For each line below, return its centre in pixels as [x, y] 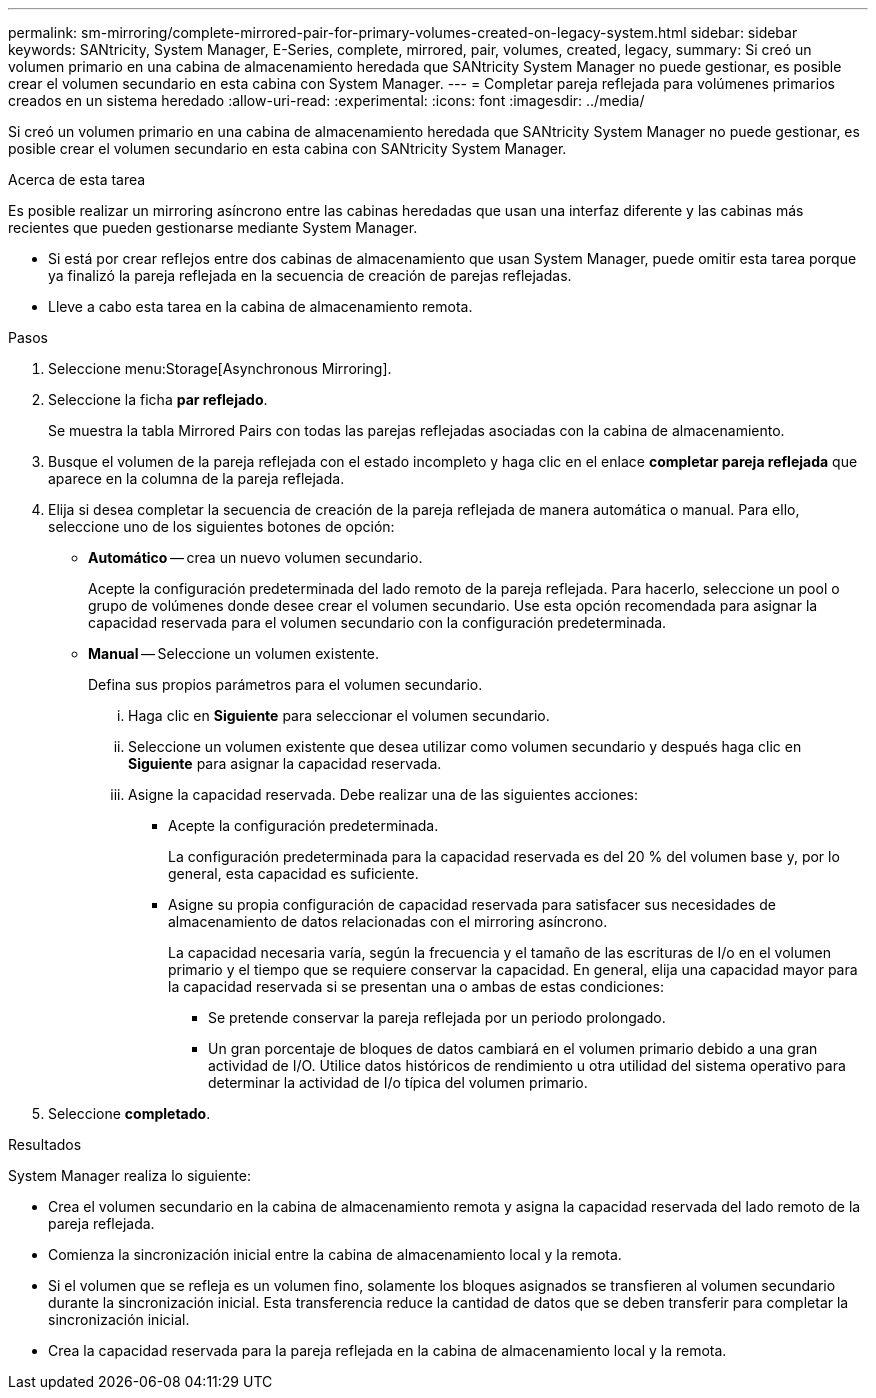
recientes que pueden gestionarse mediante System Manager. [213, 227]
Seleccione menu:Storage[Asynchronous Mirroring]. [220, 368]
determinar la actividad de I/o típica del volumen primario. [398, 1082]
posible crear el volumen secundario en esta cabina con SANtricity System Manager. [287, 148]
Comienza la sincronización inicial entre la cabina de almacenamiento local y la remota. [335, 1254]
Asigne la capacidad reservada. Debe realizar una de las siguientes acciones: [383, 794]
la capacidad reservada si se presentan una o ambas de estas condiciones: [416, 986]
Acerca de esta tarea [77, 179]
